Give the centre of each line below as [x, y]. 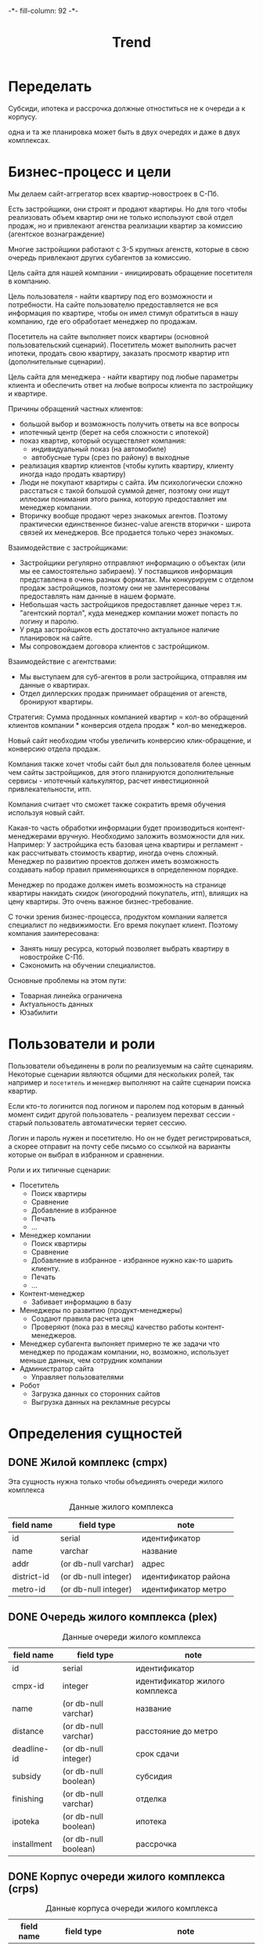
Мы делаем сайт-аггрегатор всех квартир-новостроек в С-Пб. [113, 193]
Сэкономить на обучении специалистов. [88, 965]
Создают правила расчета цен [83, 1318]
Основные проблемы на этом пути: [67, 980]
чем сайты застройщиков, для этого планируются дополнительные [121, 772]
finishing [28, 1798]
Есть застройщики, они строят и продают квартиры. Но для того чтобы [128, 209]
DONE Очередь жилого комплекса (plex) [113, 1617]
